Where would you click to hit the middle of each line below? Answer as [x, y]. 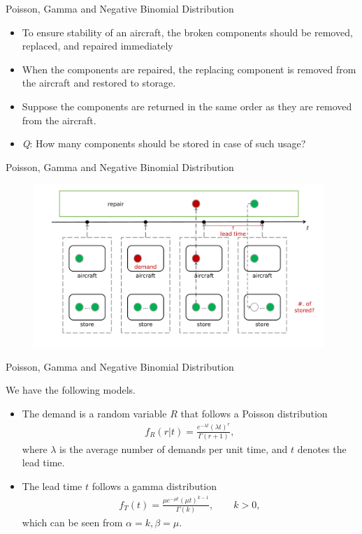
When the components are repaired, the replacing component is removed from [189, 69]
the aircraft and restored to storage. [99, 83]
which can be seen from [72, 522]
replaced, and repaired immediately [97, 46]
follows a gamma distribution [154, 486]
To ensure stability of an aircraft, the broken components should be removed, [187, 32]
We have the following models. [71, 390]
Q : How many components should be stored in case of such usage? [164, 143]
